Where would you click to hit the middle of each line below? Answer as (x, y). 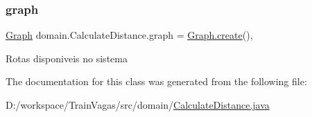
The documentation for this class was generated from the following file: (156, 81)
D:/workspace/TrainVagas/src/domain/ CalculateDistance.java (138, 105)
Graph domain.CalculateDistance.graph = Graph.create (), (129, 35)
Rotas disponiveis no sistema (67, 58)
